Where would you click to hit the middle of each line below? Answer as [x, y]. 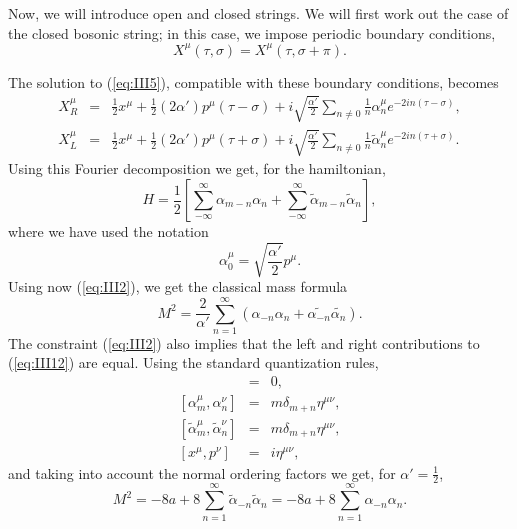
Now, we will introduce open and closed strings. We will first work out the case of [258, 13]
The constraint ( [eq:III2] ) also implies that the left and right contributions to [244, 342]
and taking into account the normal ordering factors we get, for [202, 472]
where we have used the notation [108, 231]
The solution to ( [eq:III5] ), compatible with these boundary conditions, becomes [253, 81]
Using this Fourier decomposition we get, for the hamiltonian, [197, 168]
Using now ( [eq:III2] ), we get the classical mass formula [178, 286]
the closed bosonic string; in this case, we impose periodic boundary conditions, [252, 32]
